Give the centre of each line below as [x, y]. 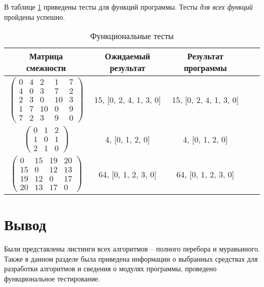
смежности [46, 68]
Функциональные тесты [132, 36]
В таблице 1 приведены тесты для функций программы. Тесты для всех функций [128, 7]
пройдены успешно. [35, 16]
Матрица [46, 56]
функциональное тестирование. [52, 278]
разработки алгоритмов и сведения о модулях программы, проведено [110, 268]
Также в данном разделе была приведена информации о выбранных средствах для [131, 258]
